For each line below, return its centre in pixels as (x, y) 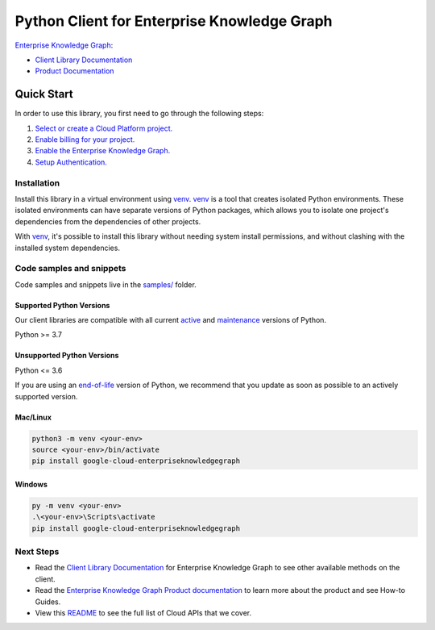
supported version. (46, 396)
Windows (31, 484)
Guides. (48, 602)
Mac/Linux (33, 417)
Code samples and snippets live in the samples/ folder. (106, 284)
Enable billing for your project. (85, 140)
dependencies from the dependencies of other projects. (108, 221)
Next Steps (37, 552)
